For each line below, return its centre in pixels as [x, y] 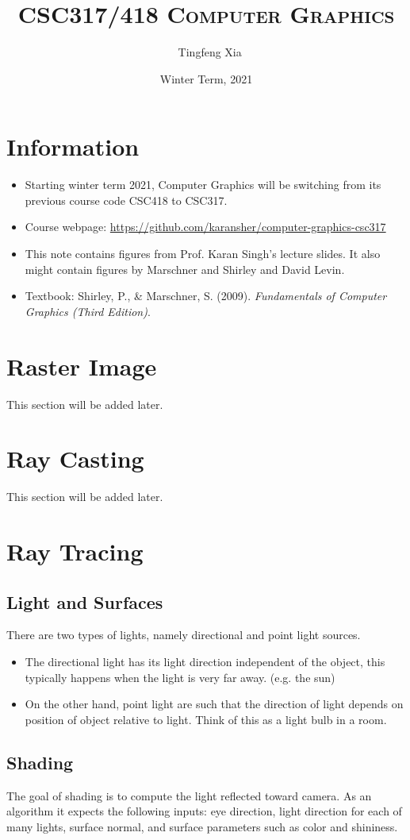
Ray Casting [75, 459]
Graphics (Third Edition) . [88, 311]
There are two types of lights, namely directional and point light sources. [184, 635]
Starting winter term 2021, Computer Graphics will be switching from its [203, 185]
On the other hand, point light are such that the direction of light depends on [214, 704]
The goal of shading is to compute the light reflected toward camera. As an [189, 795]
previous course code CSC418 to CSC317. [126, 200]
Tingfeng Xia [210, 52]
